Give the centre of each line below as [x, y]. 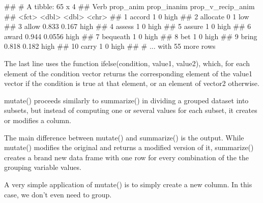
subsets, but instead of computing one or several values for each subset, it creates [131, 110]
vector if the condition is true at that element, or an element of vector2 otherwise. [132, 83]
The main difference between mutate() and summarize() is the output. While [124, 137]
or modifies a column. [38, 120]
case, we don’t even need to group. [58, 194]
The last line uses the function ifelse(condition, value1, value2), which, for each [127, 63]
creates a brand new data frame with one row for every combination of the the [126, 157]
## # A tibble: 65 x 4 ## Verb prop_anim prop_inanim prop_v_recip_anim [129, 6]
